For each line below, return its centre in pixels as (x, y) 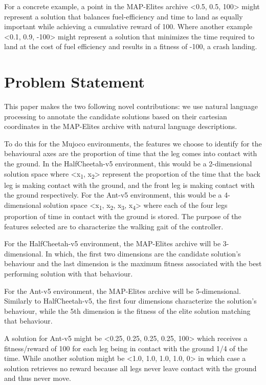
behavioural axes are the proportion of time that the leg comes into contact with (131, 153)
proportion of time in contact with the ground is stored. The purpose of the (123, 216)
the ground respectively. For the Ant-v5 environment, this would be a (113, 195)
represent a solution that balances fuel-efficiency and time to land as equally (124, 16)
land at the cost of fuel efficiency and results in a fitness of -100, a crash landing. (131, 46)
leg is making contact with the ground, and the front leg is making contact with (129, 185)
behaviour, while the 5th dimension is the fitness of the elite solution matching (127, 311)
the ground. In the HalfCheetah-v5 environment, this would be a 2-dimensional (128, 164)
